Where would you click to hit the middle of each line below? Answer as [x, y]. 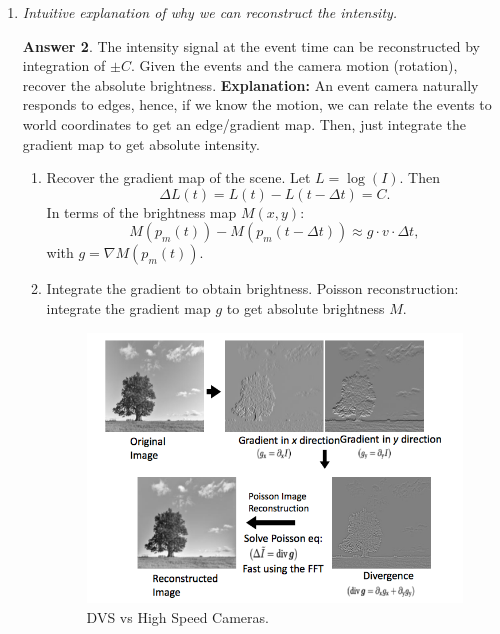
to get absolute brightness [305, 307]
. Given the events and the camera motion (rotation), [294, 65]
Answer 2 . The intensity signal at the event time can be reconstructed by [251, 45]
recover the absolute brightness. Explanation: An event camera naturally [250, 84]
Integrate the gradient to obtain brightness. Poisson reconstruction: [252, 288]
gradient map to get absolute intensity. [141, 143]
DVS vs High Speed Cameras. [177, 616]
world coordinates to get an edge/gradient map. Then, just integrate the [244, 123]
